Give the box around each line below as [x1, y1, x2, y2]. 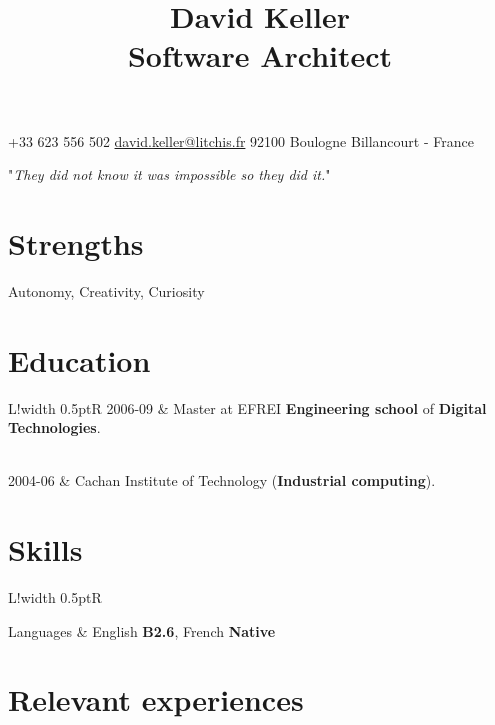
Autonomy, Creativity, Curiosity [8, 280, 205, 301]
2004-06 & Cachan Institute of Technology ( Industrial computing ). [8, 470, 436, 491]
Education [8, 339, 151, 380]
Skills [8, 529, 83, 570]
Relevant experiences [8, 679, 304, 720]
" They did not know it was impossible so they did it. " [8, 164, 331, 185]
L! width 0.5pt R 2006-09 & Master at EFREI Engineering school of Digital [8, 397, 487, 418]
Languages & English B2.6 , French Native [8, 620, 276, 641]
